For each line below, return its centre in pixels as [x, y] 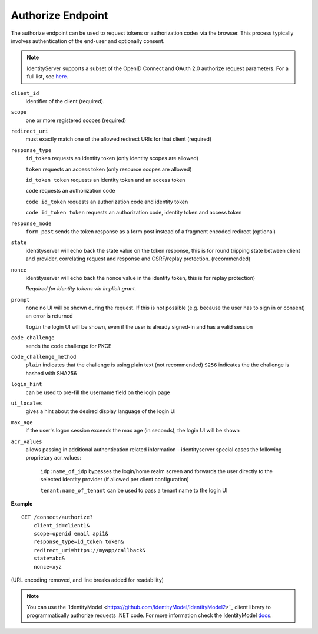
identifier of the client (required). [65, 101]
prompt [20, 300]
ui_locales [26, 403]
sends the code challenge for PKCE [69, 346]
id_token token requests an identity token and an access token [105, 180]
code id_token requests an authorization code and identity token [107, 202]
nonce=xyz [47, 567]
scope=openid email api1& [71, 534]
